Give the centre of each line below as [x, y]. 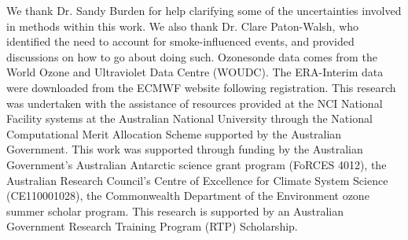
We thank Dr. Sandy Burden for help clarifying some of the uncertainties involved [204, 10]
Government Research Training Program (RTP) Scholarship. [152, 226]
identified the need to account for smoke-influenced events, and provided [180, 41]
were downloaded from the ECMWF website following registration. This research [201, 87]
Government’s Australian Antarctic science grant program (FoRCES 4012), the [197, 164]
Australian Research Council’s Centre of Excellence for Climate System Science [197, 180]
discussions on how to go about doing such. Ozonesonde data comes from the [192, 56]
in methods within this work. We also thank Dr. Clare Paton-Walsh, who [183, 26]
